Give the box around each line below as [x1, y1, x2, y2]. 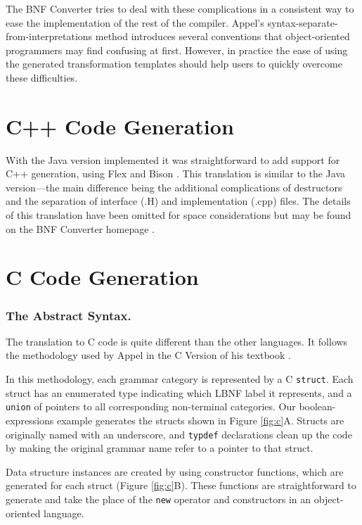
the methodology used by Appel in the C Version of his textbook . [6, 348, 291, 362]
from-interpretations [6, 29, 93, 44]
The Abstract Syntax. [6, 306, 131, 324]
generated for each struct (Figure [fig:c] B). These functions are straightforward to [6, 478, 356, 493]
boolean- [299, 399, 336, 414]
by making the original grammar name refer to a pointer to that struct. [6, 441, 313, 455]
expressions [6, 412, 54, 427]
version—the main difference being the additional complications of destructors [6, 179, 342, 194]
